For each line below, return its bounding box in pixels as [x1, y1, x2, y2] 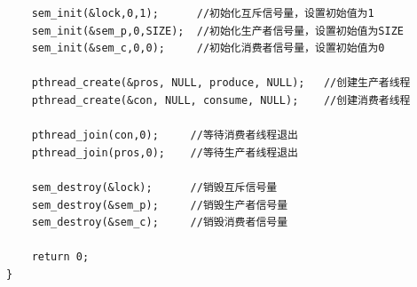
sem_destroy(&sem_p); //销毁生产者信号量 [31, 198, 288, 211]
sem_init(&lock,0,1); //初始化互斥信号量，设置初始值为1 [31, 7, 374, 20]
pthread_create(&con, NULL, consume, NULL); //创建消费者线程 [31, 93, 411, 107]
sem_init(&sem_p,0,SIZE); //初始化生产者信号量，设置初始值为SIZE [31, 24, 404, 37]
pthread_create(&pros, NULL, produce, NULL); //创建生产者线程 [31, 76, 411, 90]
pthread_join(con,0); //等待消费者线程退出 [31, 129, 298, 142]
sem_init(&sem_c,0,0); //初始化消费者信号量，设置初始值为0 [31, 42, 385, 55]
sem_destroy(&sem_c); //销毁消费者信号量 [31, 216, 288, 229]
